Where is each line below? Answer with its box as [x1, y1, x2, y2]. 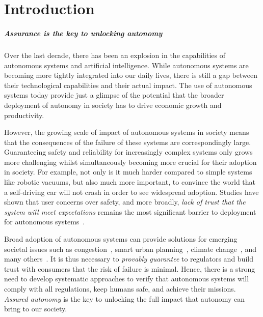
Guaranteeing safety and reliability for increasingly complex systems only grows [4, 147, 253, 157]
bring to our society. [4, 303, 67, 314]
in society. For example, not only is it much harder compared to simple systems [4, 166, 252, 177]
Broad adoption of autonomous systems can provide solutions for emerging [4, 234, 238, 244]
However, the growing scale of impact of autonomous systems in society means [4, 127, 249, 137]
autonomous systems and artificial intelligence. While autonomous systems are [4, 60, 249, 70]
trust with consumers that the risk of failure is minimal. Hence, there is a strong [4, 263, 255, 274]
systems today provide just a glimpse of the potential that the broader [4, 90, 224, 100]
